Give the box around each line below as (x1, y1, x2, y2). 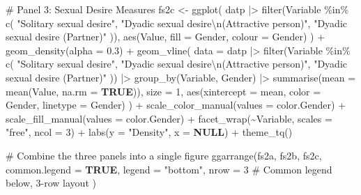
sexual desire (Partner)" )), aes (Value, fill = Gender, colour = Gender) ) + (6, 29, 325, 44)
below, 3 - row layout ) (6, 175, 96, 190)
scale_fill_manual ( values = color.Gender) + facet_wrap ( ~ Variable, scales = (6, 111, 332, 125)
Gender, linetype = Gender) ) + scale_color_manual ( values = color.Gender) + (6, 97, 346, 112)
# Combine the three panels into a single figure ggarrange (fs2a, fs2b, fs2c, (6, 148, 322, 162)
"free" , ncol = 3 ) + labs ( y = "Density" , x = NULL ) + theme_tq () (6, 125, 293, 139)
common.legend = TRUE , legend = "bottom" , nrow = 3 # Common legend (6, 162, 332, 176)
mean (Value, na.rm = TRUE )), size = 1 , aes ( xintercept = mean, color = (6, 84, 321, 98)
